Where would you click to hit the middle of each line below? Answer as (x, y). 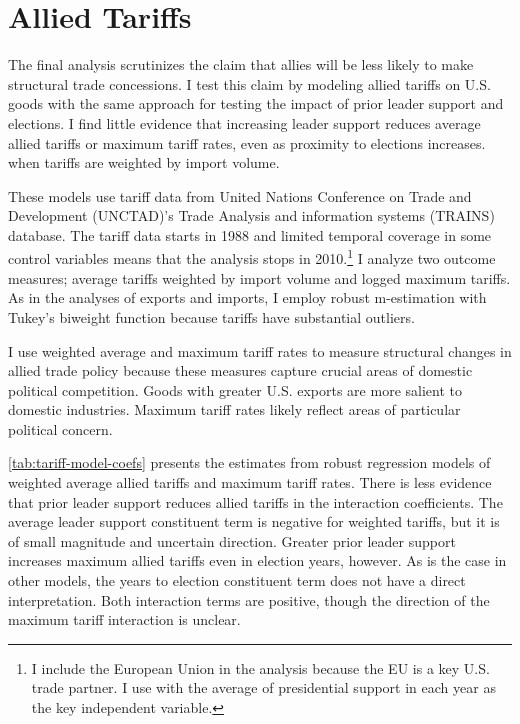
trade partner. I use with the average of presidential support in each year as (263, 687)
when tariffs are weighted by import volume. (144, 162)
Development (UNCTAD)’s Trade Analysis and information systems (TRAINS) (251, 215)
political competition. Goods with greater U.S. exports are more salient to (235, 389)
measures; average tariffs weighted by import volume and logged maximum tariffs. (259, 277)
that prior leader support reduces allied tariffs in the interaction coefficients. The (255, 501)
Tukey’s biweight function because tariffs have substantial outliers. (211, 316)
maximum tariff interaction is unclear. (124, 619)
